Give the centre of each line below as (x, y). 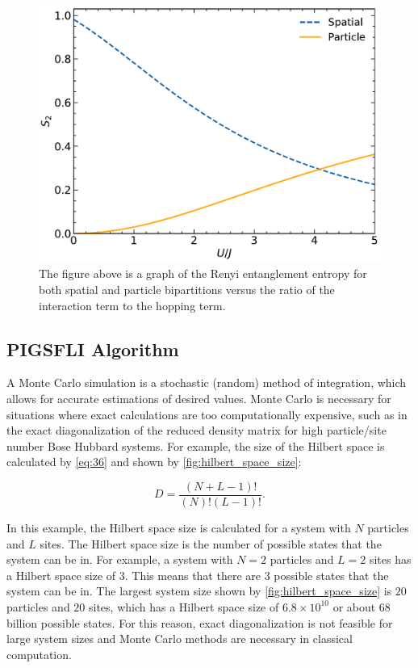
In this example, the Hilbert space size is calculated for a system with (179, 527)
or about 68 (362, 606)
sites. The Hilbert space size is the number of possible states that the (211, 543)
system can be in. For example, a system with (120, 559)
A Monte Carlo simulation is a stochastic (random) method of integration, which (207, 382)
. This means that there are (192, 575)
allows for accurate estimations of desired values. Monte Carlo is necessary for (199, 398)
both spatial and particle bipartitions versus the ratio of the (187, 289)
